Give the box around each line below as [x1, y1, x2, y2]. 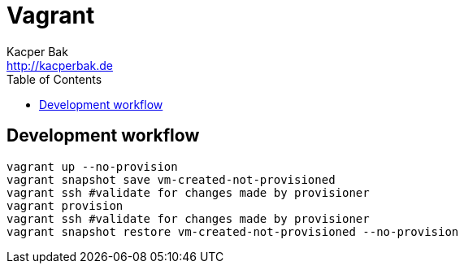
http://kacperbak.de [7, 58, 113, 72]
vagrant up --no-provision [7, 159, 178, 173]
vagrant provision [7, 198, 124, 212]
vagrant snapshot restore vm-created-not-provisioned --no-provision [7, 224, 459, 238]
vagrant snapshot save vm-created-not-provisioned [7, 172, 336, 186]
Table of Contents [7, 72, 102, 86]
